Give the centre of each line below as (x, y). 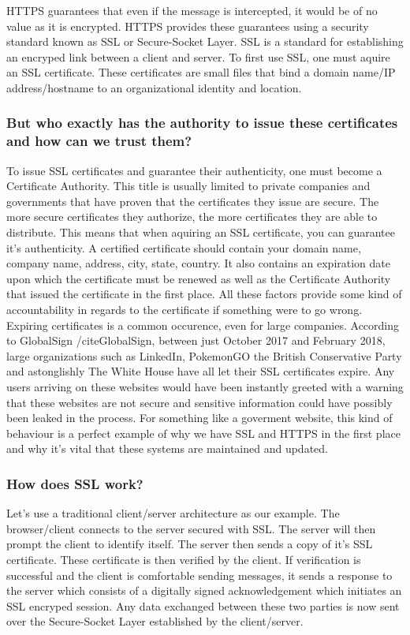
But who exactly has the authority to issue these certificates (202, 123)
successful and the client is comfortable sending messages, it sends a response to (199, 575)
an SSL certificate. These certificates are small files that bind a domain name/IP (201, 72)
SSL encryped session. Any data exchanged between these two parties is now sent (203, 605)
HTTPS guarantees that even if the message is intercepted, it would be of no (192, 10)
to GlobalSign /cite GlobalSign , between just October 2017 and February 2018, (196, 340)
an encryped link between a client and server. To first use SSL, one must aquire (198, 56)
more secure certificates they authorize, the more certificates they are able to (192, 217)
